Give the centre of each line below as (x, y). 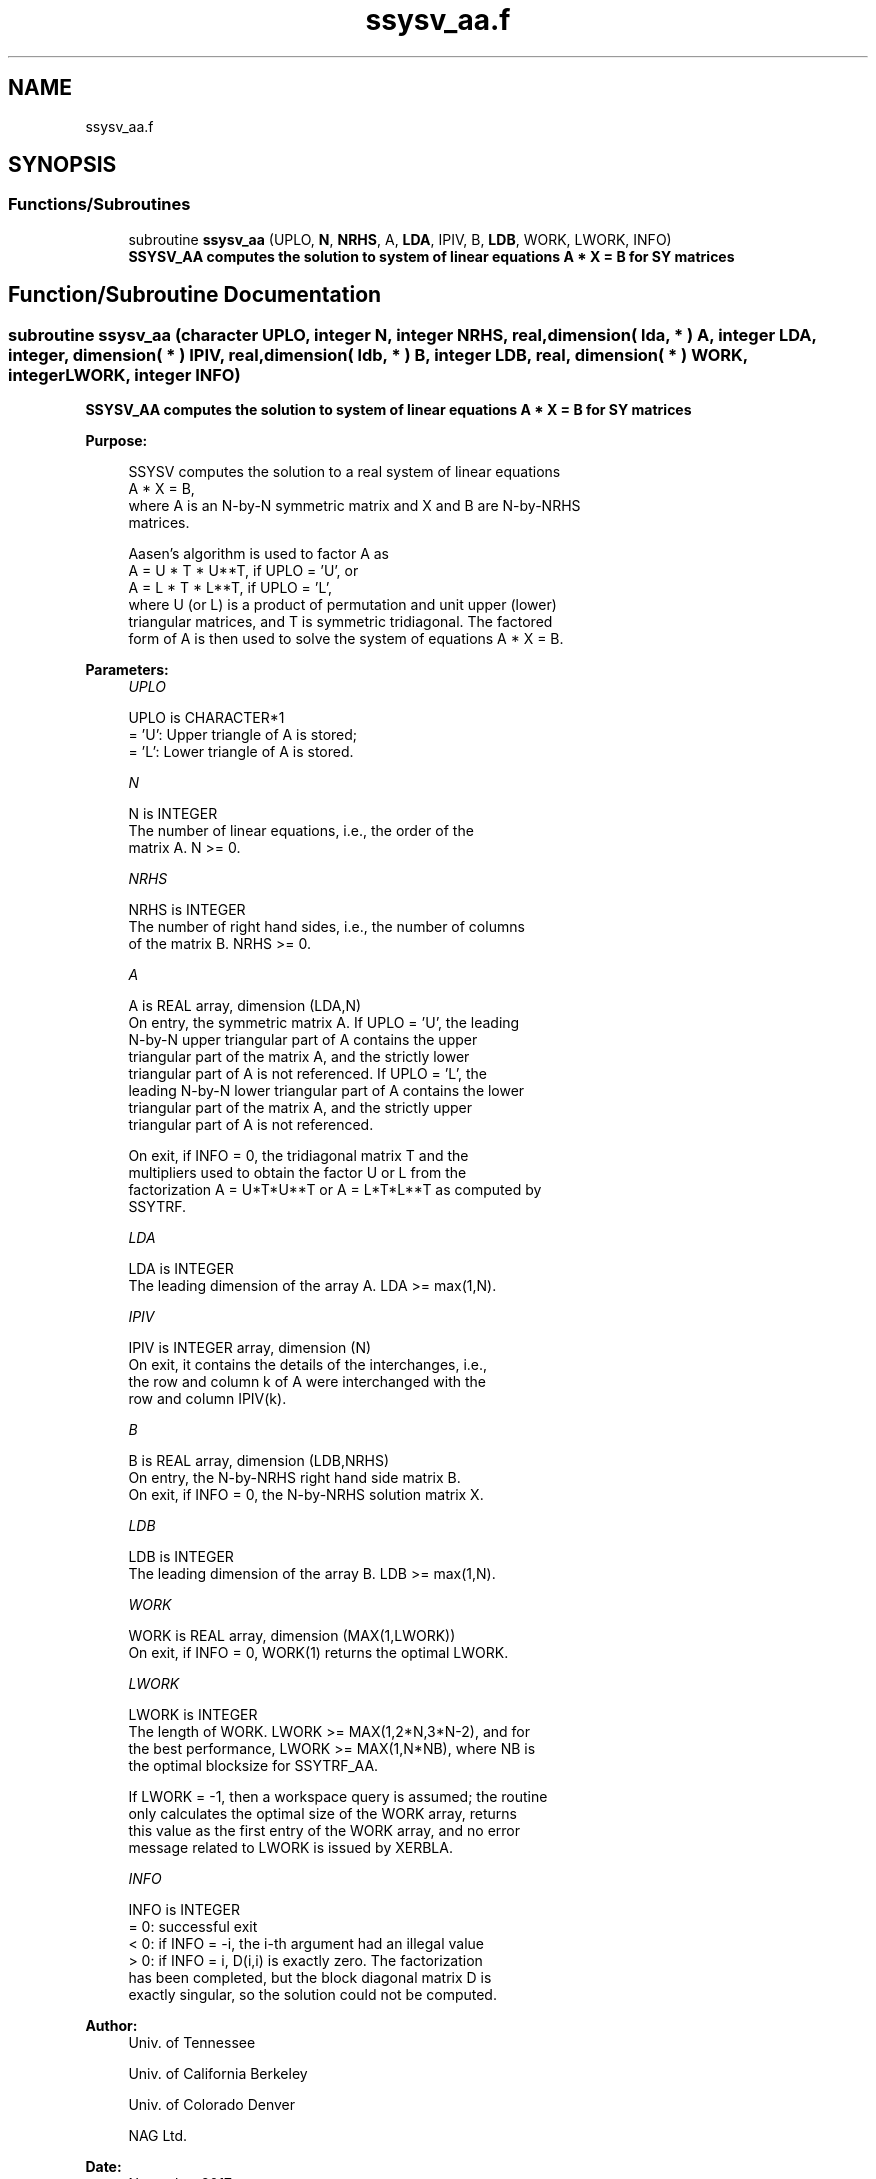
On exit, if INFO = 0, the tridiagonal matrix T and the (298, 1156)
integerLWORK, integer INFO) (124, 374)
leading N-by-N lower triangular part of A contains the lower (326, 1091)
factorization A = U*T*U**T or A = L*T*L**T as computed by (335, 1190)
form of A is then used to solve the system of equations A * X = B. (346, 639)
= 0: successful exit (193, 1927)
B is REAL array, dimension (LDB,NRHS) (259, 1461)
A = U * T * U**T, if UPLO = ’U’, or (243, 571)
